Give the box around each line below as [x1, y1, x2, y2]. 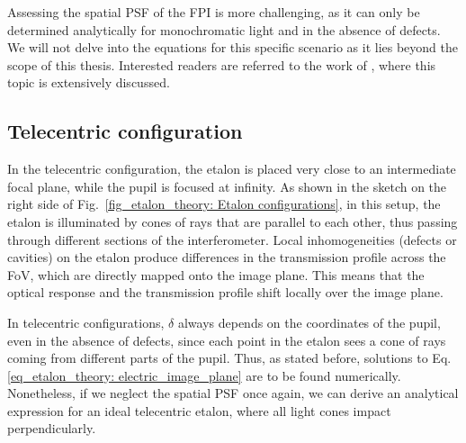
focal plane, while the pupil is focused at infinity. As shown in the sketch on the [7, 176, 447, 195]
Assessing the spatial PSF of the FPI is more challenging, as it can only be [7, 3, 420, 21]
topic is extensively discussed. [7, 73, 170, 92]
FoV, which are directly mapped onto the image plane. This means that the [7, 265, 425, 284]
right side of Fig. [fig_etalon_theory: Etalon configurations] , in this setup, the [7, 194, 441, 213]
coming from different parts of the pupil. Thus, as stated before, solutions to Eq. [7, 348, 452, 367]
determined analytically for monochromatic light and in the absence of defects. [7, 20, 441, 39]
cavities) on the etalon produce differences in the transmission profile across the [7, 248, 446, 267]
